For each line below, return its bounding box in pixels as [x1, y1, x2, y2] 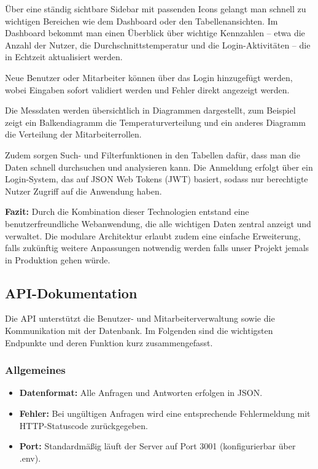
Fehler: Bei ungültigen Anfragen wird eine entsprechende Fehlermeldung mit [19, 407, 311, 420]
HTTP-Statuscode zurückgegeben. [19, 419, 148, 432]
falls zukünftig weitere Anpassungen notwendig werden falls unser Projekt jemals [5, 241, 309, 254]
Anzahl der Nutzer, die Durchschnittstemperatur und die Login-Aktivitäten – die [5, 38, 311, 51]
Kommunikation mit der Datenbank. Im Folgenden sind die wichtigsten [5, 324, 273, 337]
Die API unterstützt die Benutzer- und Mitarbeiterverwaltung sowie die [5, 312, 275, 325]
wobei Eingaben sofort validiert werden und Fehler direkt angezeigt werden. [5, 83, 290, 96]
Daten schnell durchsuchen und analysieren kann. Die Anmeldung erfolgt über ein [5, 160, 313, 173]
